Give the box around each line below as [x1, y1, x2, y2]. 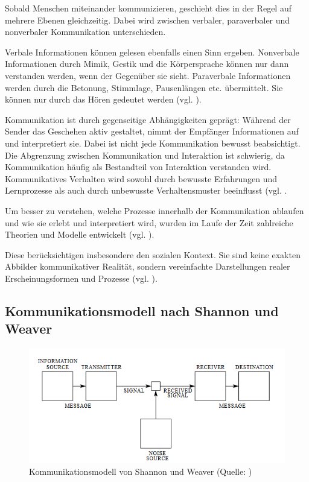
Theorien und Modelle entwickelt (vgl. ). [5, 228, 154, 241]
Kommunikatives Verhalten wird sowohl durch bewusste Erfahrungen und [5, 172, 278, 185]
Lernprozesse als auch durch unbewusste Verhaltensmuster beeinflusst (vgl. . [5, 184, 287, 197]
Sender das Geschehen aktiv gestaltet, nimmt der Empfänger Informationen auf [5, 125, 299, 138]
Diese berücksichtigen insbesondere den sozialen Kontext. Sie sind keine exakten [5, 248, 301, 261]
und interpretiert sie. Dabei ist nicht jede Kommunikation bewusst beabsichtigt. [5, 136, 301, 149]
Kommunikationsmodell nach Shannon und [5, 301, 279, 320]
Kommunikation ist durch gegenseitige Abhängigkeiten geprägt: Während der [5, 113, 291, 125]
